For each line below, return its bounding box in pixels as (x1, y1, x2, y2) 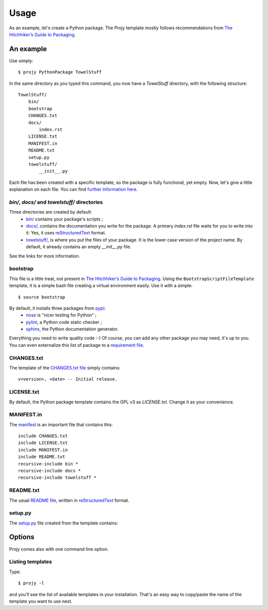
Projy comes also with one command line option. (9, 546, 109, 552)
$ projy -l (18, 580, 45, 586)
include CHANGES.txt (18, 433, 68, 439)
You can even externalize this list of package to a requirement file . (9, 342, 144, 348)
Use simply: (9, 58, 33, 64)
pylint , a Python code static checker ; (26, 319, 102, 325)
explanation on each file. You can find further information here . (9, 186, 138, 192)
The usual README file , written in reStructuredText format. (9, 497, 130, 503)
